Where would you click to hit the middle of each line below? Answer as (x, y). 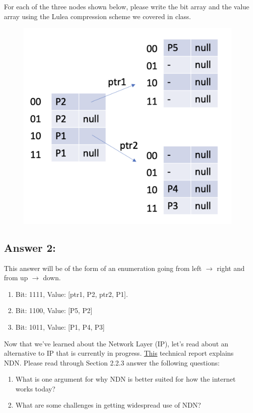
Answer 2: (30, 247)
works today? (35, 388)
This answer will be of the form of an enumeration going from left (103, 268)
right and (231, 268)
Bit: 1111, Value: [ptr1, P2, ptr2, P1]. (72, 294)
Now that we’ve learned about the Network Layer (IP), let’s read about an (116, 343)
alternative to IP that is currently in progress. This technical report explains (119, 353)
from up (16, 278)
